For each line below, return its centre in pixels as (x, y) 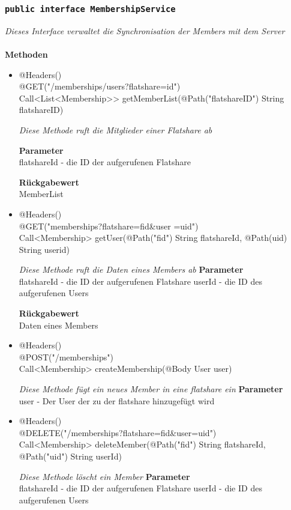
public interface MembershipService (90, 9)
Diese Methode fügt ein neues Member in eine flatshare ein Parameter (151, 389)
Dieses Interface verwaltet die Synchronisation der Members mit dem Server (145, 30)
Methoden (26, 54)
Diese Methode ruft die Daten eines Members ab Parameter (131, 269)
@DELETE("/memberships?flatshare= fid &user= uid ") (118, 432)
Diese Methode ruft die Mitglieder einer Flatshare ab (115, 129)
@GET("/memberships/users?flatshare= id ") (100, 86)
